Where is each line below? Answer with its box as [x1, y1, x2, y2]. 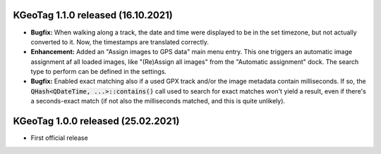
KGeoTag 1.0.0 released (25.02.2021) [13, 115, 180, 127]
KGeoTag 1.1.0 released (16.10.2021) [13, 9, 173, 21]
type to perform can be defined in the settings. [30, 68, 167, 76]
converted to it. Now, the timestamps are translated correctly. [30, 37, 210, 46]
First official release [30, 134, 88, 142]
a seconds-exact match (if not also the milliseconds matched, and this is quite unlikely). [30, 97, 286, 105]
